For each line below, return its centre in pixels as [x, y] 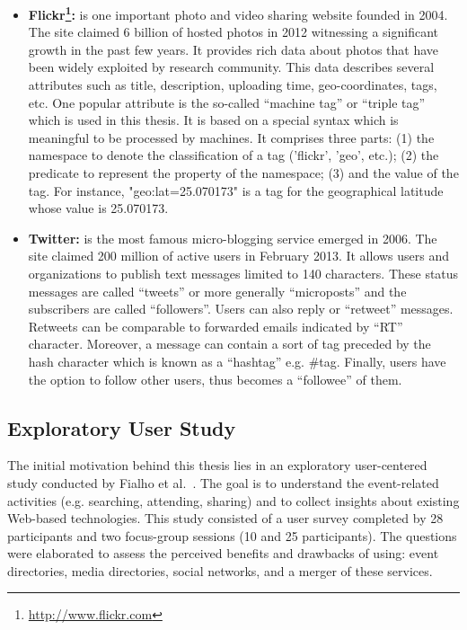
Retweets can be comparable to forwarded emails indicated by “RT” [216, 326]
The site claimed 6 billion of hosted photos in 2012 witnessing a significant [233, 32]
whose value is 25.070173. [98, 208]
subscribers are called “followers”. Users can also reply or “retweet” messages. [241, 309]
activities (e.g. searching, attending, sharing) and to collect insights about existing [233, 500]
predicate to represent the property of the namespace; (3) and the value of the [243, 173]
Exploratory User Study [122, 427]
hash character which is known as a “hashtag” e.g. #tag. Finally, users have [237, 361]
